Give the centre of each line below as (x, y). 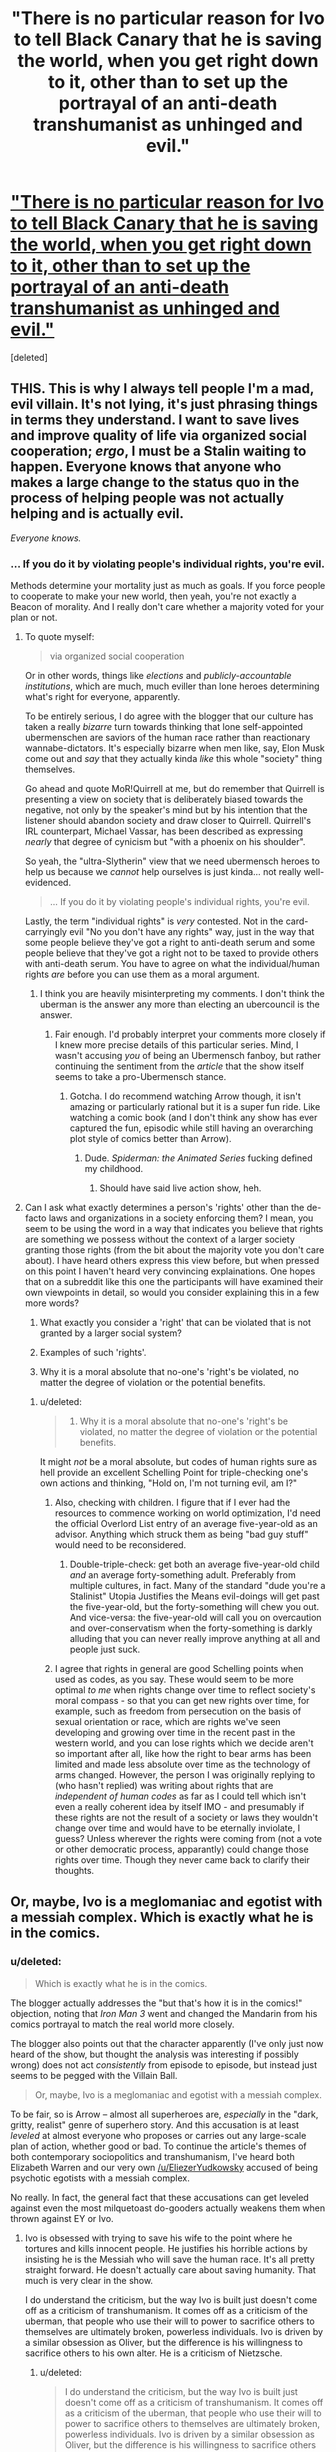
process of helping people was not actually (147, 498)
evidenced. (48, 883)
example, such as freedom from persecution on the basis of (178, 1711)
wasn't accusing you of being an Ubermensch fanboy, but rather (188, 1056)
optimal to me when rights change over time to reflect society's (185, 1690)
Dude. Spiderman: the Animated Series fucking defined (198, 1158)
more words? (52, 1303)
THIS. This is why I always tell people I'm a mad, (162, 388)
